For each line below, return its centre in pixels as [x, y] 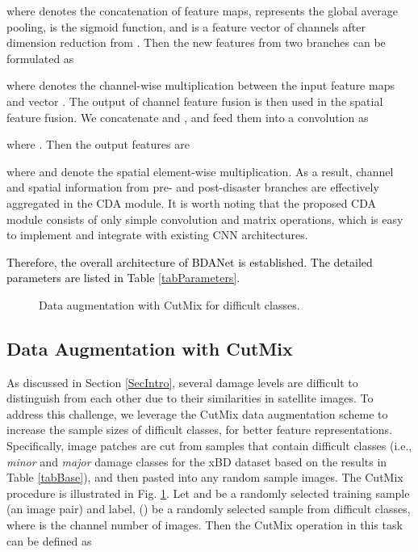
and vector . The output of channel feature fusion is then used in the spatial [195, 101]
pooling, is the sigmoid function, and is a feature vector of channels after [186, 26]
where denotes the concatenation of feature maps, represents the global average [203, 11]
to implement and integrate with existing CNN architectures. [157, 235]
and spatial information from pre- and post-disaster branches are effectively [193, 187]
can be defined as [49, 540]
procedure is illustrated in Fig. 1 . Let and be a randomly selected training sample [208, 493]
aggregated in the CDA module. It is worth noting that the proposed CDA [191, 202]
